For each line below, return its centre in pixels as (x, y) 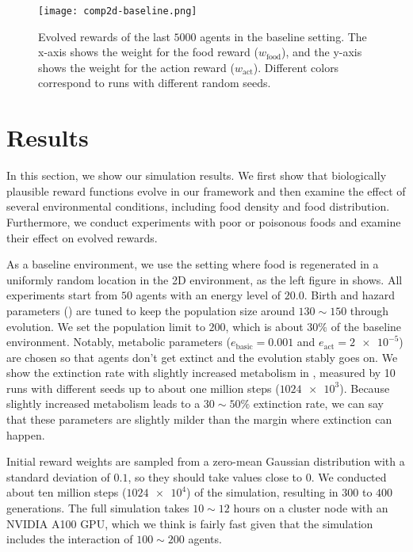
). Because (365, 388)
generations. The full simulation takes (98, 508)
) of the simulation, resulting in (262, 492)
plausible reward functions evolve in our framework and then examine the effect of (206, 190)
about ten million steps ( (67, 492)
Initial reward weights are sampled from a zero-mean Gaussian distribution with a (206, 461)
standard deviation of (58, 476)
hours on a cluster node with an (311, 508)
